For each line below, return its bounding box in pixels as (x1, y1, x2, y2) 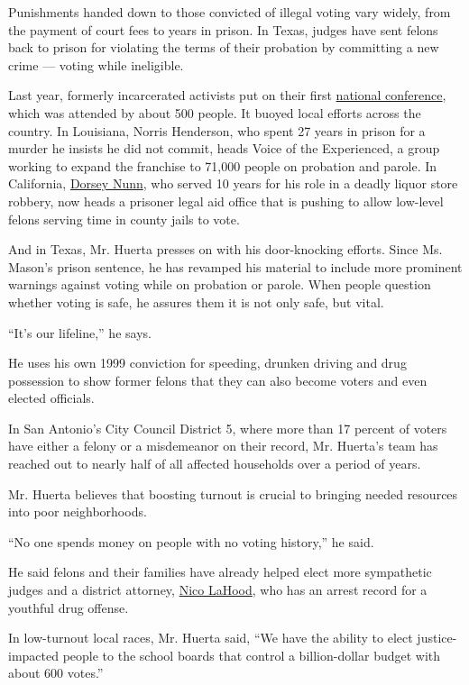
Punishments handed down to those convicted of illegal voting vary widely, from (8, 3, 451, 21)
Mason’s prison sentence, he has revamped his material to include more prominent (8, 257, 463, 276)
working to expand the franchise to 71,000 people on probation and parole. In (8, 156, 437, 175)
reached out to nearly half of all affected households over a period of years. (8, 454, 421, 473)
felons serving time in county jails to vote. (8, 209, 240, 228)
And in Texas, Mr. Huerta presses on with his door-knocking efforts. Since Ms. (8, 240, 443, 259)
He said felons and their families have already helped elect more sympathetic (8, 562, 432, 581)
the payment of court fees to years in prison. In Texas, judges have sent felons (8, 20, 438, 39)
